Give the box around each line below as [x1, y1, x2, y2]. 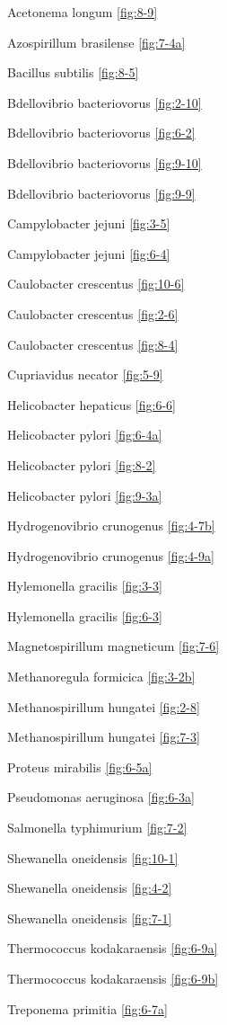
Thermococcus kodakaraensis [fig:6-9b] [7, 969, 219, 987]
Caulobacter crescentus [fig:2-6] [7, 304, 179, 323]
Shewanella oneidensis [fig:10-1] [7, 848, 179, 867]
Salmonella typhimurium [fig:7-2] [7, 818, 188, 837]
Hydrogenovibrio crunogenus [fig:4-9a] [7, 546, 214, 565]
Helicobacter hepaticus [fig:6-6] [7, 395, 176, 414]
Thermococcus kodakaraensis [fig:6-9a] [7, 939, 218, 958]
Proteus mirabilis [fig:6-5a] [7, 757, 153, 776]
